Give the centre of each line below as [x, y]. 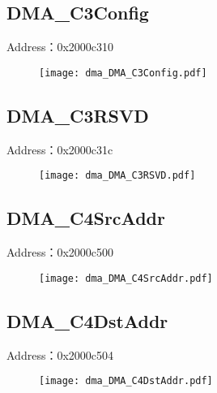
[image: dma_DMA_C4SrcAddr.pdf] [126, 278]
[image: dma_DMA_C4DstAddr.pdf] [126, 381]
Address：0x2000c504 [60, 354]
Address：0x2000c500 [60, 252]
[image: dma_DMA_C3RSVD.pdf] [117, 176]
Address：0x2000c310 [60, 47]
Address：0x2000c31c [60, 149]
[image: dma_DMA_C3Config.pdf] [123, 73]
